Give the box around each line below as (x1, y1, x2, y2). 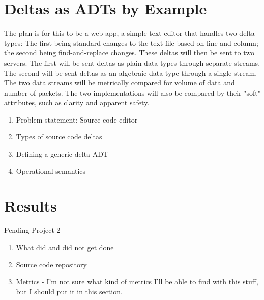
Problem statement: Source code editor (16, 114, 138, 125)
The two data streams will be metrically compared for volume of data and (4, 77, 235, 88)
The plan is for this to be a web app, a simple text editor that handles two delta (4, 27, 255, 38)
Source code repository (16, 259, 87, 269)
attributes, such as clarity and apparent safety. (4, 97, 150, 108)
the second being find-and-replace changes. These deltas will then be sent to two (4, 47, 254, 58)
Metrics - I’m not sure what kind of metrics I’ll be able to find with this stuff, (16, 276, 258, 287)
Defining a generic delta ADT (16, 148, 109, 159)
